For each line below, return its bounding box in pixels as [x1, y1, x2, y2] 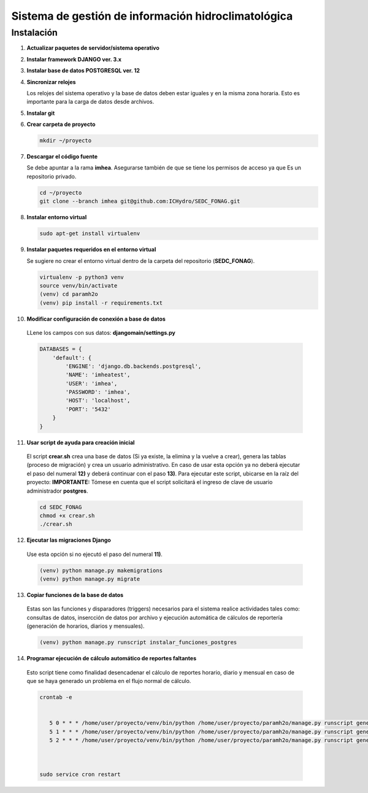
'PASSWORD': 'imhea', [65, 389, 131, 396]
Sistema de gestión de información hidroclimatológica [11, 9, 293, 23]
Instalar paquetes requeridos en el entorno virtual [26, 246, 156, 253]
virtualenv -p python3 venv [39, 273, 124, 281]
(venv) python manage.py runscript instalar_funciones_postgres [39, 639, 237, 646]
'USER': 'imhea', [65, 380, 118, 387]
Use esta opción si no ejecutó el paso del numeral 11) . [26, 550, 163, 558]
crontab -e [39, 693, 72, 700]
